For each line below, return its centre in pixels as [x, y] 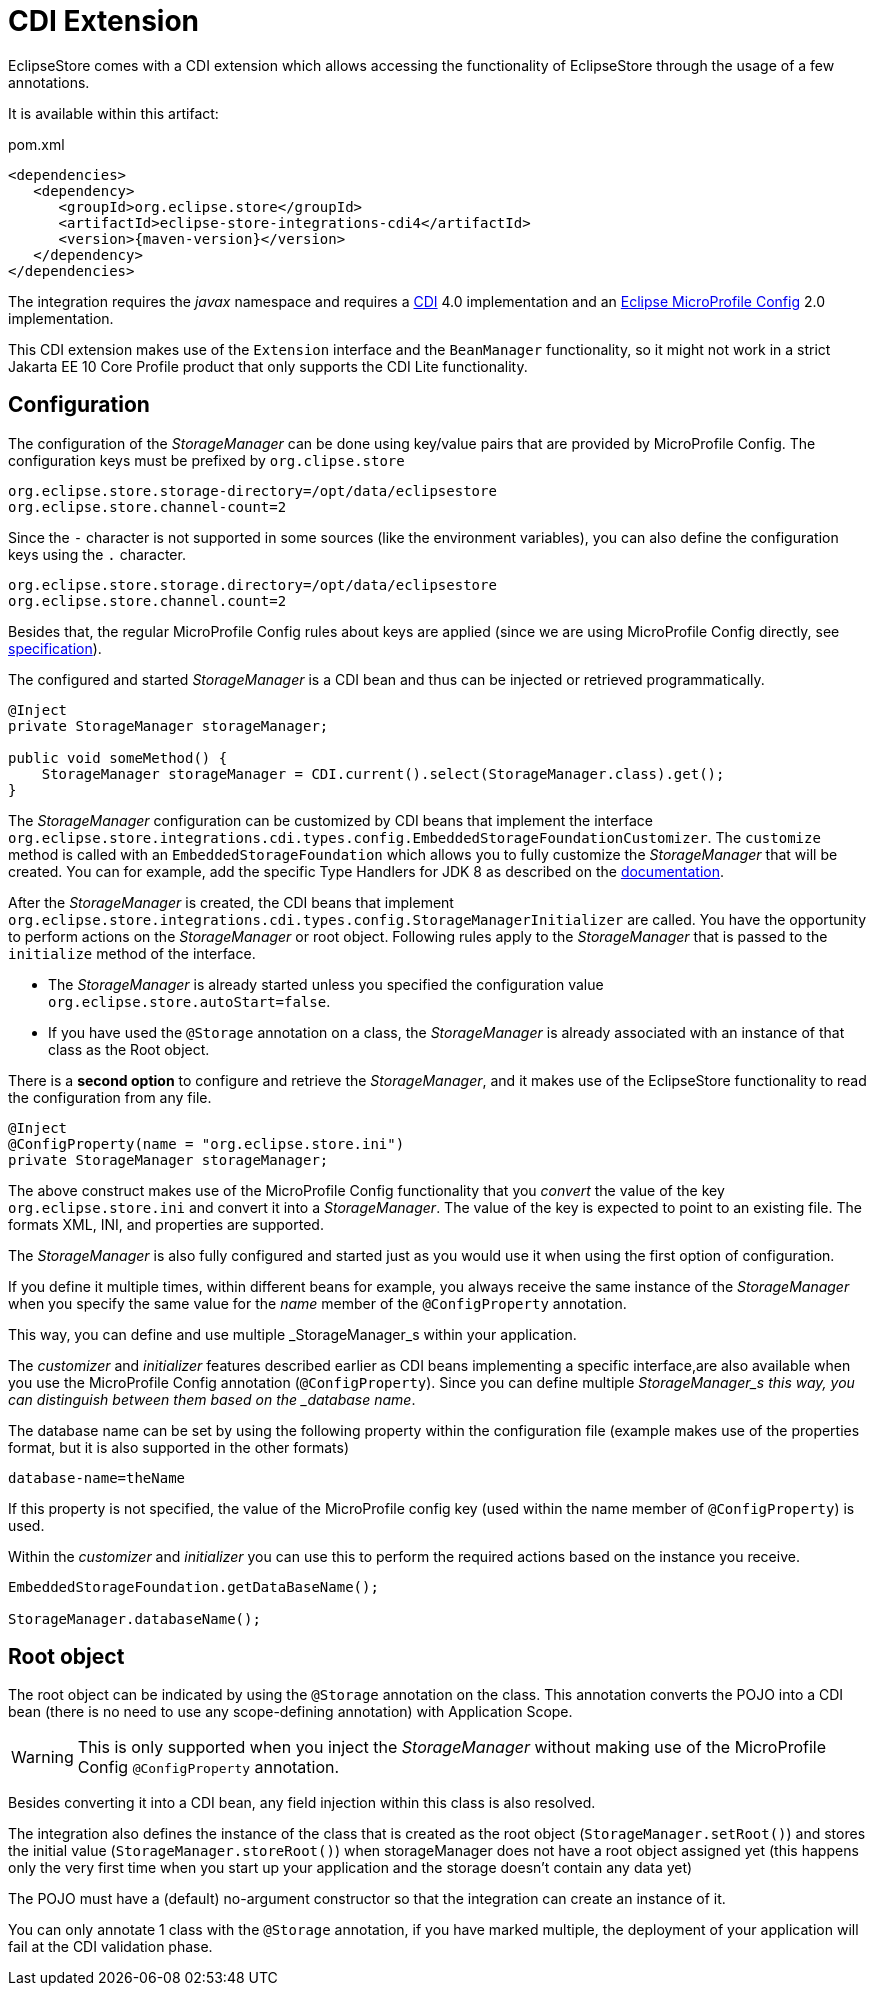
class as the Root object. [129, 1049]
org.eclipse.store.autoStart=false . [189, 1001]
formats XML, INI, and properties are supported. [166, 1224]
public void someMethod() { [118, 757]
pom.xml [36, 144]
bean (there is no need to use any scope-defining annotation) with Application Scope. [290, 1712]
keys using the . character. [97, 554]
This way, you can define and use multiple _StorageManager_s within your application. [292, 1334]
